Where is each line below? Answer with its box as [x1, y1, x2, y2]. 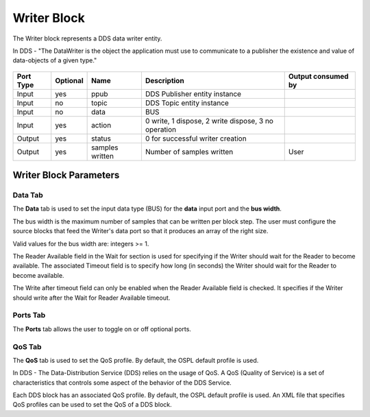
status [91, 134, 112, 143]
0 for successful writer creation [145, 134, 247, 143]
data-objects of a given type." [12, 56, 97, 64]
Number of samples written [145, 147, 234, 156]
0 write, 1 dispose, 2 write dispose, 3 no [145, 116, 274, 126]
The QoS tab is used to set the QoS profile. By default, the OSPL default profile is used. [12, 356, 259, 364]
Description [145, 75, 184, 85]
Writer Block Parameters [12, 169, 120, 181]
